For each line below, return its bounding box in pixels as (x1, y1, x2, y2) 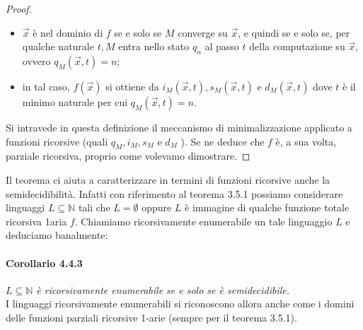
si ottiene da (105, 78, 159, 93)
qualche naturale (22, 39, 94, 54)
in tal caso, (22, 78, 70, 93)
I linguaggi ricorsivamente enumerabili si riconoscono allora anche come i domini (6, 296, 355, 311)
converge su (178, 25, 228, 40)
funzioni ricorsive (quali (6, 134, 108, 148)
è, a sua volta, (275, 134, 337, 148)
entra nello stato (118, 39, 190, 54)
